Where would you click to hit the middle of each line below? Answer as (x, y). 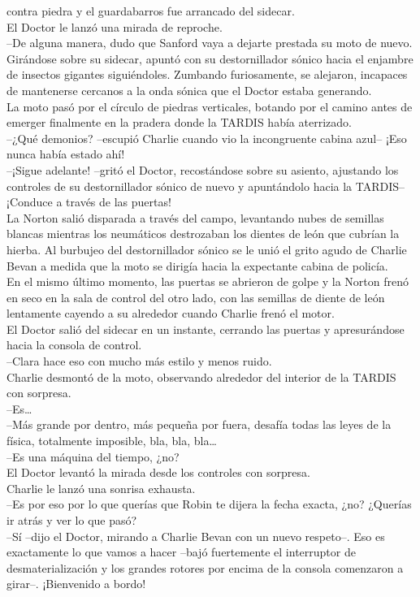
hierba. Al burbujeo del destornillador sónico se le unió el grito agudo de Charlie (207, 249)
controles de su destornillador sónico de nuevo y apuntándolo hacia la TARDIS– (206, 186)
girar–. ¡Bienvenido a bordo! (76, 584)
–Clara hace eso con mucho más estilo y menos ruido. (139, 361)
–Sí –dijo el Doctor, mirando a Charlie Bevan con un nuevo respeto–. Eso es (196, 536)
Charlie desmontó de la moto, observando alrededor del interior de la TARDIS (201, 376)
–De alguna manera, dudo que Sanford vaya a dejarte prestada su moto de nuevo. (210, 43)
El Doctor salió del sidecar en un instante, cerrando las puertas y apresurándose (206, 329)
